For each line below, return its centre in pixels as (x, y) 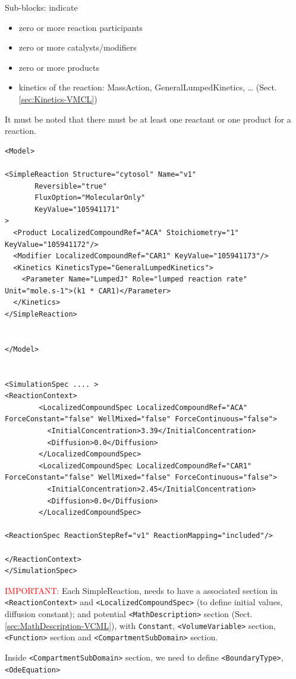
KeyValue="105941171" (77, 209)
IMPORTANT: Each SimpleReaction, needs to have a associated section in (141, 590)
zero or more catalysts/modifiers (78, 47)
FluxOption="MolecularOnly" (90, 198)
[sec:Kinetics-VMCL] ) (58, 98)
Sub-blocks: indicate (41, 7)
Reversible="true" (71, 186)
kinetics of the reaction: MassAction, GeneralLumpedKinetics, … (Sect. (148, 87)
